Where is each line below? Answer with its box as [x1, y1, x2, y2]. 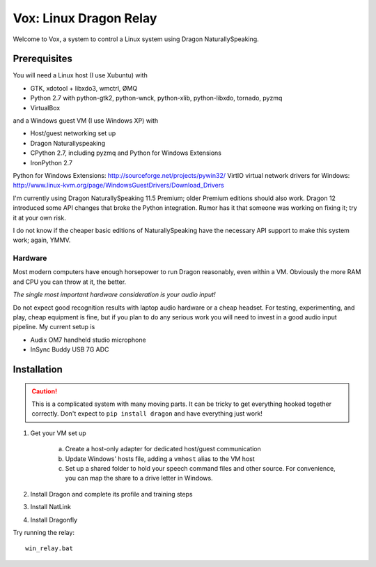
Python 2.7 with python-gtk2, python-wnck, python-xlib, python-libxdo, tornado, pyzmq [30, 94, 283, 103]
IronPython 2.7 [30, 158, 73, 167]
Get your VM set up [30, 429, 86, 437]
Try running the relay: [13, 528, 75, 536]
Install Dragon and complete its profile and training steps [30, 490, 193, 498]
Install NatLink [30, 503, 71, 511]
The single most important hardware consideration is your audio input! [13, 290, 216, 299]
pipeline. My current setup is [13, 323, 95, 331]
